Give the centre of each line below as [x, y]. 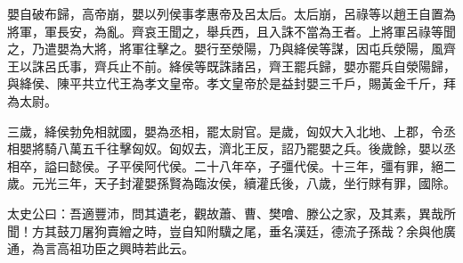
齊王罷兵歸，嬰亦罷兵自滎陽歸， [362, 66]
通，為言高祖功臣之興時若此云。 [101, 248]
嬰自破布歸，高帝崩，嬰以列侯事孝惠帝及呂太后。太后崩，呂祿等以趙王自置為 [231, 13]
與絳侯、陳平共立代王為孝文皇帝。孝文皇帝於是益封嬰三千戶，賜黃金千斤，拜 [231, 83]
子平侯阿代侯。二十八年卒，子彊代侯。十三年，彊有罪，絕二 [281, 165]
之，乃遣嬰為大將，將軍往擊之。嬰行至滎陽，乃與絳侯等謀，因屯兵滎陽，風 [225, 49]
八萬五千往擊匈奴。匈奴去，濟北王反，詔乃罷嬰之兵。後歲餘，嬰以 [250, 148]
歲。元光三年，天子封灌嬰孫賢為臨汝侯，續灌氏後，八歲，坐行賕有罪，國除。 [231, 183]
